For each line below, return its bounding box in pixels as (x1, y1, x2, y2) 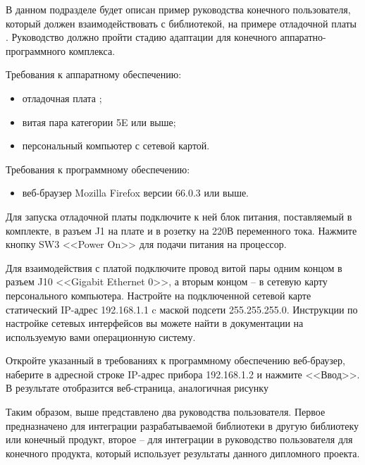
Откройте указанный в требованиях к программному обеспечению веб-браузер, (6, 353, 345, 368)
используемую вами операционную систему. (6, 329, 196, 344)
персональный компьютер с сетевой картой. (22, 138, 210, 153)
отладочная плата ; (22, 90, 102, 105)
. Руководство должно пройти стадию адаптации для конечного (6, 30, 277, 44)
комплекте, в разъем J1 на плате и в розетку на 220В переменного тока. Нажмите (6, 223, 357, 237)
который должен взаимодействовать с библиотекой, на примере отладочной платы (6, 15, 357, 30)
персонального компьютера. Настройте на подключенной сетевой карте (6, 287, 311, 302)
